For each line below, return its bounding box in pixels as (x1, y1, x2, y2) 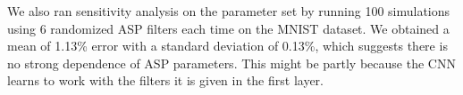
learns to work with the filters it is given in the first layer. (7, 71, 324, 90)
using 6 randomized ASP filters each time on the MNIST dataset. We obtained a (7, 19, 450, 37)
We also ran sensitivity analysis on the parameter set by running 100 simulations (7, 2, 450, 20)
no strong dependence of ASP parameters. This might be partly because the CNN (7, 53, 456, 72)
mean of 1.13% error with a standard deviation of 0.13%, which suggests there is (7, 36, 448, 55)
